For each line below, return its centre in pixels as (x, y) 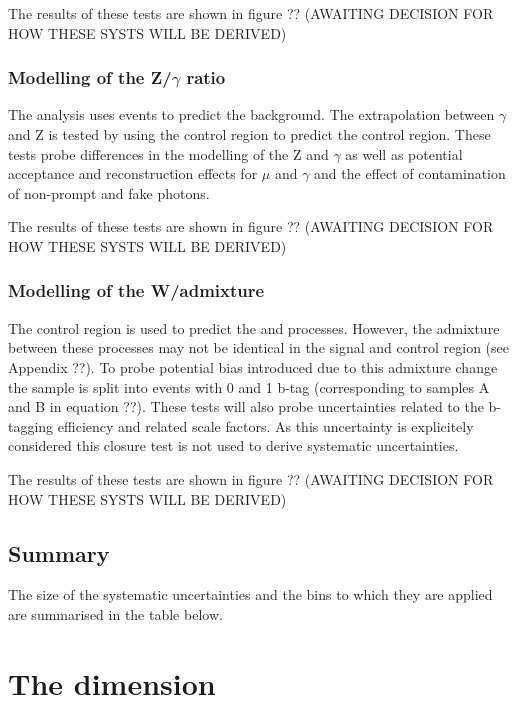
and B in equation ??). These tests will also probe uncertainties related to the (246, 406)
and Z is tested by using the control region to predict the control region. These (249, 134)
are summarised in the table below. (115, 613)
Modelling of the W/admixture (136, 290)
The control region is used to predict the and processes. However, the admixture (254, 327)
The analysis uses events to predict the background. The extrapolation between (251, 114)
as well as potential (404, 153)
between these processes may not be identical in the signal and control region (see (259, 347)
